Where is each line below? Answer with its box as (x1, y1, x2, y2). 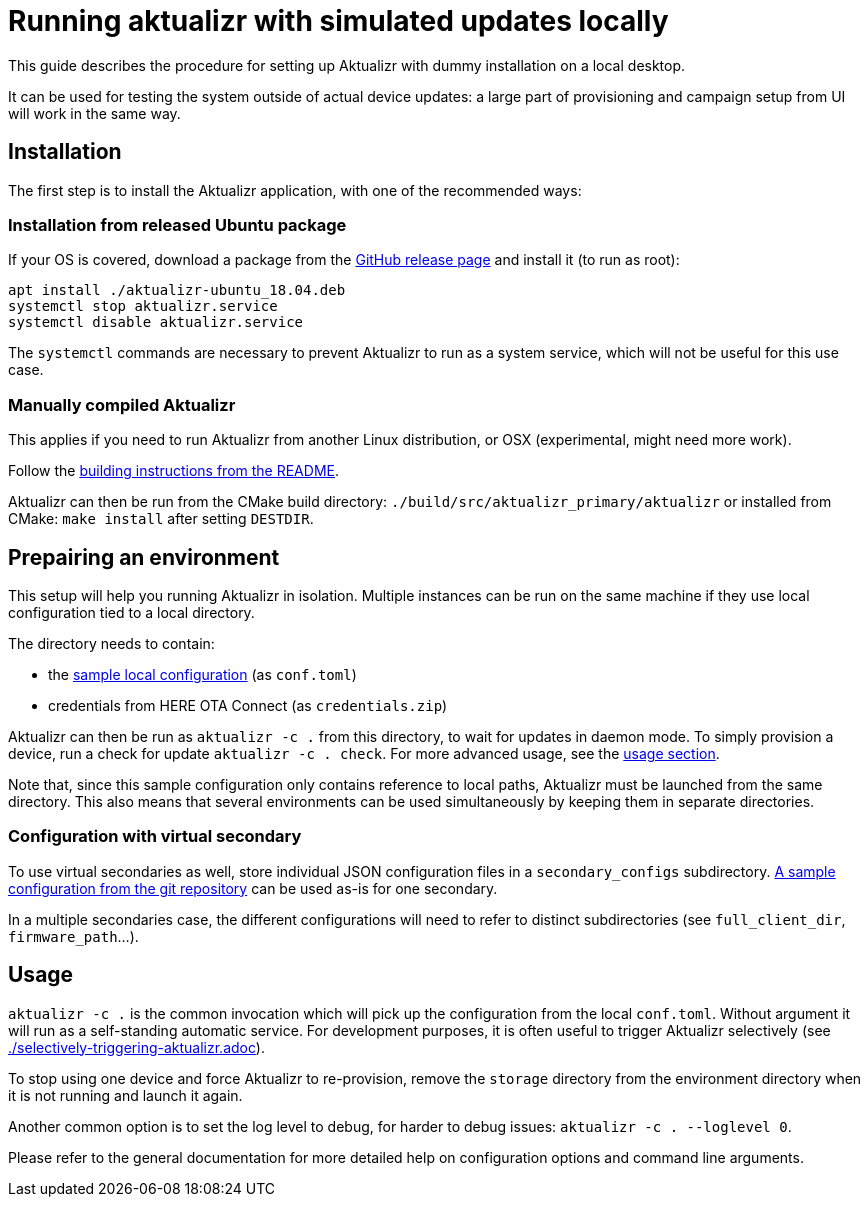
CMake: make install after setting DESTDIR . (8, 510, 314, 528)
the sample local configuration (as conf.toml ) (48, 665, 357, 683)
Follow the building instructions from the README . (8, 462, 339, 480)
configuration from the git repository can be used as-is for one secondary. (8, 879, 498, 897)
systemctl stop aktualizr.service (8, 298, 278, 315)
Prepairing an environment (8, 544, 280, 570)
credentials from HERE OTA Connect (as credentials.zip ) (48, 696, 448, 714)
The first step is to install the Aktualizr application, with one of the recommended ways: (8, 181, 582, 199)
